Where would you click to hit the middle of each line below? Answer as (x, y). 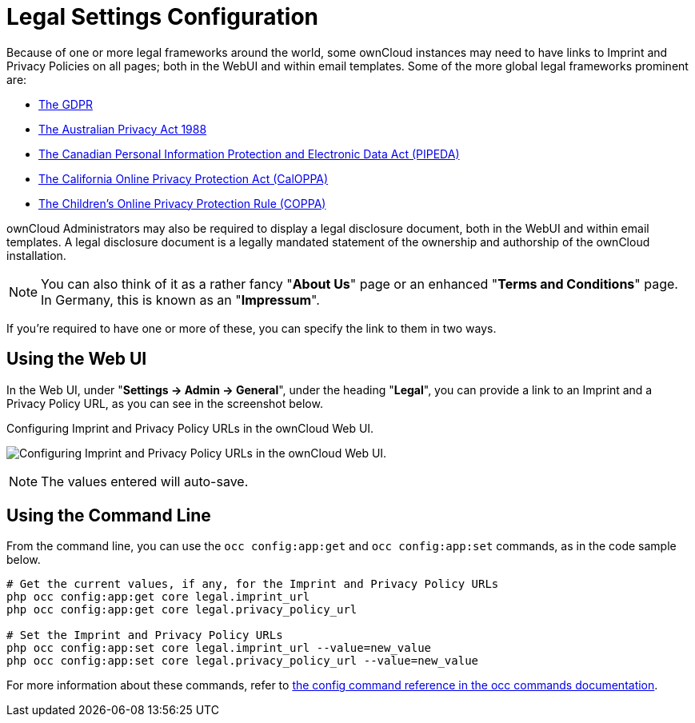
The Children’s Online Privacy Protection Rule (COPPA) (182, 203)
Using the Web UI (77, 359)
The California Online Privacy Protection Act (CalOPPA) (184, 178)
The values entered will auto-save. (145, 481)
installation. (36, 255)
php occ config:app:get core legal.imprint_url (158, 597)
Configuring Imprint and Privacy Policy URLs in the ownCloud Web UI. (190, 428)
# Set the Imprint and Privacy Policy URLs (145, 635)
